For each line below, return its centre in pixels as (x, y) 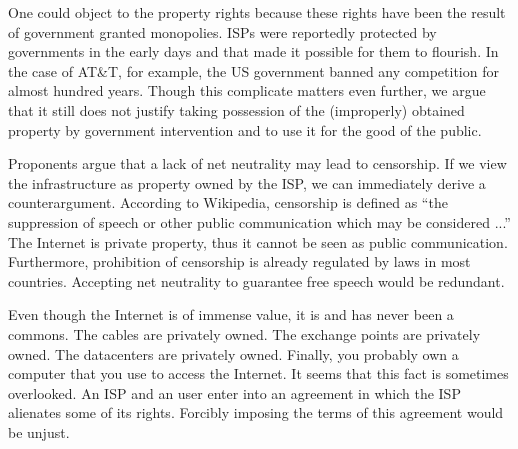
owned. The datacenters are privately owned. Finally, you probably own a (233, 353)
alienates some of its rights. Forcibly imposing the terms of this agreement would (256, 412)
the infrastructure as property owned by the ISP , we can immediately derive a (247, 182)
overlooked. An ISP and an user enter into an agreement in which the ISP (234, 392)
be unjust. (39, 431)
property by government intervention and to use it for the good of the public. (245, 129)
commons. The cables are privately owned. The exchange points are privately (244, 333)
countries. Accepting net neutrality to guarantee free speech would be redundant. (256, 280)
